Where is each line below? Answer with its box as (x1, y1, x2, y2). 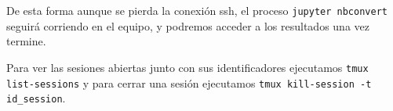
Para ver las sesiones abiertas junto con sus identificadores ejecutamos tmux (6, 59, 369, 75)
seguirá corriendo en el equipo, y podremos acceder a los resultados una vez (6, 17, 369, 34)
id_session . (6, 90, 66, 106)
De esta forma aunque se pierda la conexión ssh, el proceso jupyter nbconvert (6, 2, 388, 18)
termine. (6, 33, 46, 49)
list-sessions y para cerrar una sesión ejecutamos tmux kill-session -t (6, 74, 372, 91)
